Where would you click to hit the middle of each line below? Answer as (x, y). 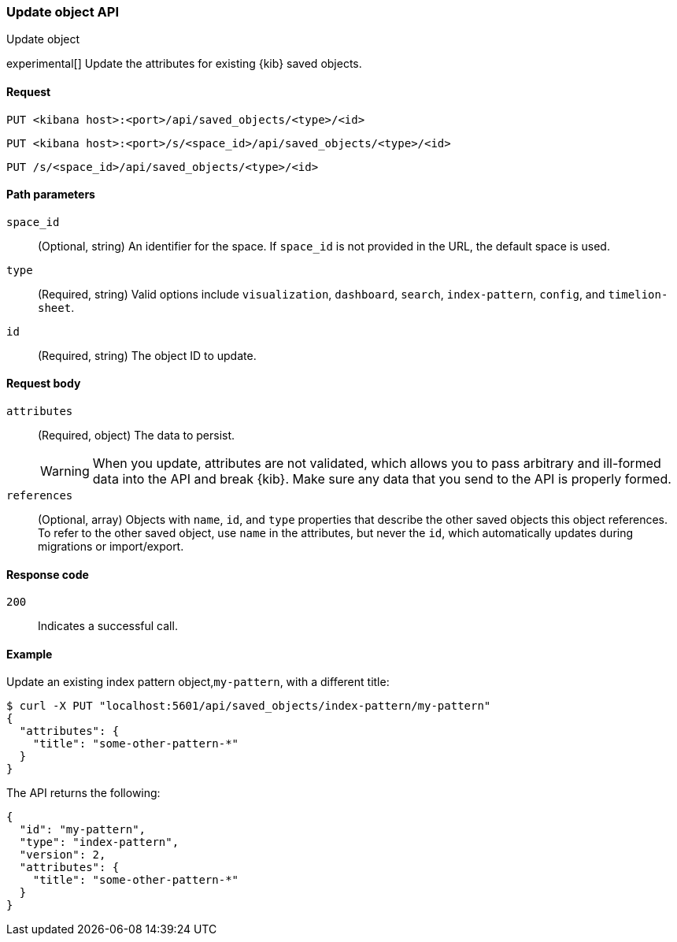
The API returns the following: (83, 793)
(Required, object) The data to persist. (137, 436)
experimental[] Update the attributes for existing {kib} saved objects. (184, 64)
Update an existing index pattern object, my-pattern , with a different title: (198, 682)
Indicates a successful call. (108, 626)
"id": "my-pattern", (83, 830)
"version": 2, (63, 855)
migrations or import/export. (111, 547)
